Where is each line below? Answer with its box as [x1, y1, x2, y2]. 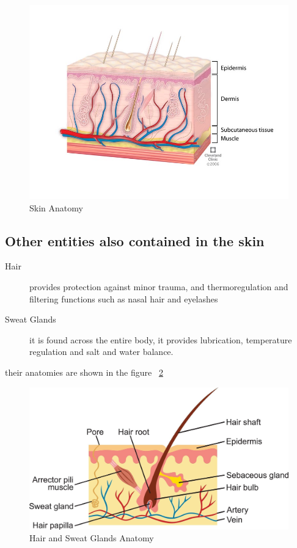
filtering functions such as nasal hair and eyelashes [29, 292, 218, 305]
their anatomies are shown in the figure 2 [5, 365, 163, 378]
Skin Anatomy [29, 201, 83, 214]
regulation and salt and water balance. [29, 345, 174, 358]
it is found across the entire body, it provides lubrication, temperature [29, 333, 292, 346]
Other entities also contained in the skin [5, 231, 265, 250]
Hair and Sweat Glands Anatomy [29, 532, 154, 544]
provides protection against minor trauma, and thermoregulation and [29, 280, 288, 293]
